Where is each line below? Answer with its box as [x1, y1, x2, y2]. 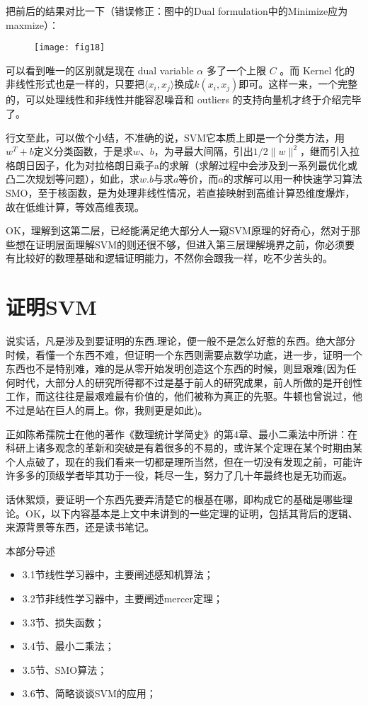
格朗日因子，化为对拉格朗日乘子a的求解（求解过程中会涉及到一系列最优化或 [6, 157, 357, 172]
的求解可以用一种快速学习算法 [223, 171, 362, 186]
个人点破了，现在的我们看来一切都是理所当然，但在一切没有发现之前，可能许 [6, 454, 362, 469]
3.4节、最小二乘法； [22, 638, 115, 653]
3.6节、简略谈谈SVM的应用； [22, 686, 156, 701]
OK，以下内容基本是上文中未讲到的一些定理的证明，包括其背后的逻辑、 [25, 505, 358, 520]
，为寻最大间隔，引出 [154, 144, 253, 159]
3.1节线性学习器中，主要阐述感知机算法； [22, 567, 214, 582]
